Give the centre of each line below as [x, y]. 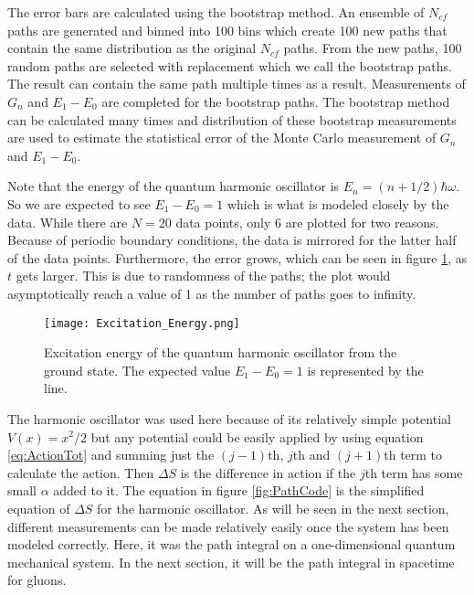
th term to [413, 455]
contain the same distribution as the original [132, 48]
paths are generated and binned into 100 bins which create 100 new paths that [227, 30]
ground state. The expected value [137, 370]
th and [311, 455]
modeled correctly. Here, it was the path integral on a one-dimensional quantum [232, 544]
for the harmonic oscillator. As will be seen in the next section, [273, 508]
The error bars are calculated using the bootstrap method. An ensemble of [216, 12]
